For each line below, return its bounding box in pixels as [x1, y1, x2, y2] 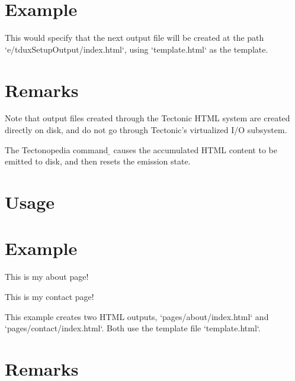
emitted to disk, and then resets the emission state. [5, 155, 191, 167]
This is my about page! [5, 270, 89, 283]
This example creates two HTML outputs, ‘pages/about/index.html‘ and [5, 310, 269, 322]
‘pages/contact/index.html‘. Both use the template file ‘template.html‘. [5, 322, 261, 334]
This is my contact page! [5, 290, 94, 302]
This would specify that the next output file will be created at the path [5, 31, 264, 44]
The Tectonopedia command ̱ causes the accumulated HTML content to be [5, 143, 277, 156]
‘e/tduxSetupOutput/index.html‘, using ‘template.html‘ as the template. [5, 43, 268, 55]
